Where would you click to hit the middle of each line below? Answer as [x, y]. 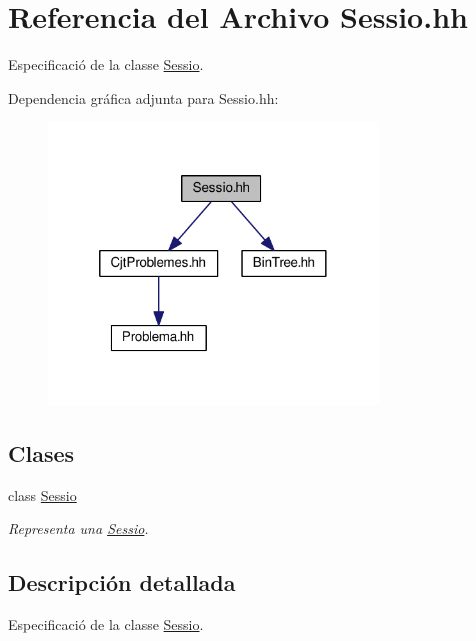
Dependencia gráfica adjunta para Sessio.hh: [143, 97]
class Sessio [42, 494]
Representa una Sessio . [78, 528]
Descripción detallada [122, 582]
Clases [41, 452]
